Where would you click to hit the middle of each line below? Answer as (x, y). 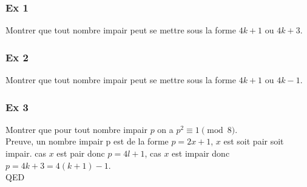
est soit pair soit (254, 141)
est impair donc (201, 153)
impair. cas (26, 153)
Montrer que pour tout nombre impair (76, 129)
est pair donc (81, 153)
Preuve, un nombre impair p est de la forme (87, 141)
